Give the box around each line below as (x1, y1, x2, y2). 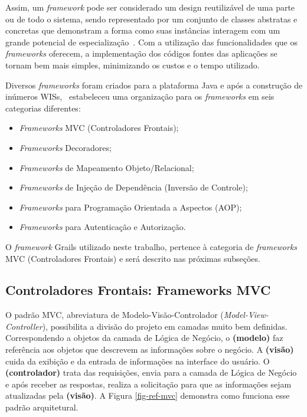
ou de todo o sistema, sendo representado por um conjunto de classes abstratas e (5, 12, 298, 25)
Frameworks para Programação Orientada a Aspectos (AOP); (19, 201, 242, 213)
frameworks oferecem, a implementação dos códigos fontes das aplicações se (5, 47, 277, 60)
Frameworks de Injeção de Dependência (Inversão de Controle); (19, 181, 248, 193)
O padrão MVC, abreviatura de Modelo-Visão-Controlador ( (5, 308, 224, 321)
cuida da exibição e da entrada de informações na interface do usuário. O (5, 354, 270, 367)
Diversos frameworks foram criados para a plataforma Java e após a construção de (5, 78, 303, 91)
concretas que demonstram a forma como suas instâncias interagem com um (5, 24, 280, 37)
